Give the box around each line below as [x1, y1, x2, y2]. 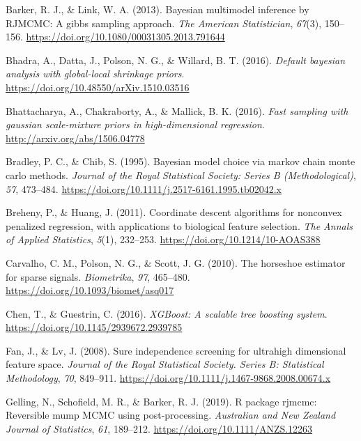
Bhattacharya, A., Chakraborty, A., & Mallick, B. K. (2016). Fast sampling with [6, 103, 348, 118]
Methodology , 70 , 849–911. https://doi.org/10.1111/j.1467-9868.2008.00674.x [6, 371, 331, 385]
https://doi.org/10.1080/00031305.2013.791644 [26, 29, 225, 44]
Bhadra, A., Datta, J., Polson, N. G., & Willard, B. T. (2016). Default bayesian [6, 52, 346, 67]
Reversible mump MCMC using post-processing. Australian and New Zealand [6, 408, 336, 422]
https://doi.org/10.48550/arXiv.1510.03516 [6, 79, 190, 94]
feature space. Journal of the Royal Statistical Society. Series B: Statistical [6, 357, 324, 371]
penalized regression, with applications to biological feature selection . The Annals [6, 218, 353, 233]
